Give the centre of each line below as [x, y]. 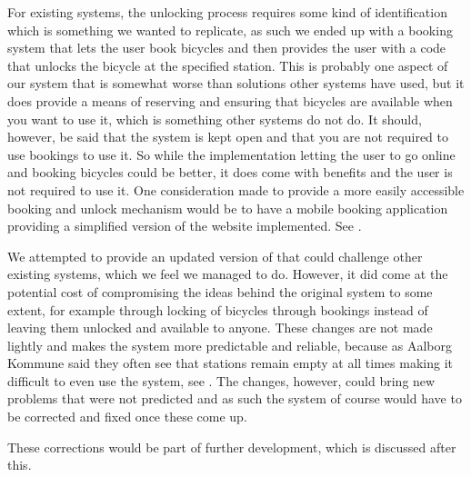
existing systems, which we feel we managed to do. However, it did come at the [228, 274]
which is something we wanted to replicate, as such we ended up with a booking [230, 30]
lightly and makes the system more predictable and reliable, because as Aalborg [230, 345]
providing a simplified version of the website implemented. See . [185, 226]
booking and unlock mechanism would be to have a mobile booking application [228, 208]
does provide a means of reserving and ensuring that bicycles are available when [230, 100]
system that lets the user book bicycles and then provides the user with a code [227, 48]
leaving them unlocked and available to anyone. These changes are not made [220, 328]
